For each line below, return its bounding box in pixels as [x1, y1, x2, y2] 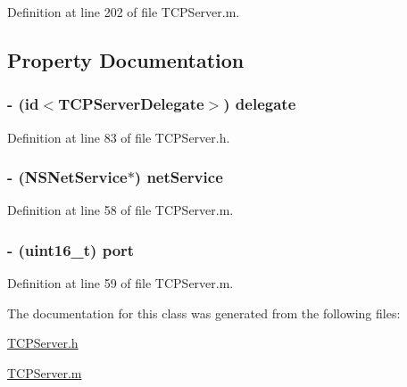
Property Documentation [7, 45, 245, 73]
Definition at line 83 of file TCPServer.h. [7, 128, 230, 146]
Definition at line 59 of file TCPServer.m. [7, 274, 234, 292]
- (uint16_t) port [7, 238, 135, 260]
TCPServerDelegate [58, 93, 204, 115]
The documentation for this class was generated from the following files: [7, 303, 401, 322]
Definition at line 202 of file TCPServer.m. [7, 3, 240, 21]
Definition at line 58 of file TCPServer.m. [7, 201, 234, 219]
